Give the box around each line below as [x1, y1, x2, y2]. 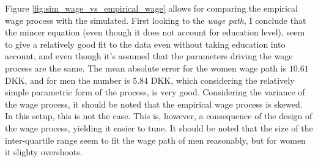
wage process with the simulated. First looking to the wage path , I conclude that [5, 13, 306, 26]
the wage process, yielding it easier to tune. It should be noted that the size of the [5, 121, 313, 134]
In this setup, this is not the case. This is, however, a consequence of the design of [5, 109, 312, 122]
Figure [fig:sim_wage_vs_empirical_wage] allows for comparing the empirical [5, 2, 298, 14]
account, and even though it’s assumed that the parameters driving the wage [5, 50, 293, 62]
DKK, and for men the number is [5, 73, 130, 86]
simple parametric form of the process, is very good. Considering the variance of [5, 86, 305, 98]
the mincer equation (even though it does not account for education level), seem [5, 26, 305, 39]
